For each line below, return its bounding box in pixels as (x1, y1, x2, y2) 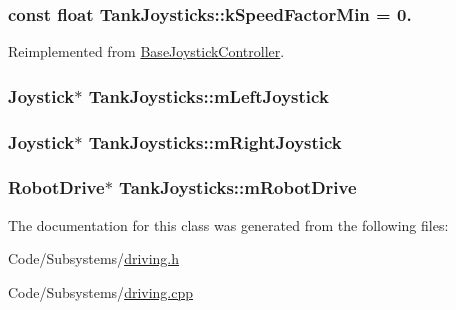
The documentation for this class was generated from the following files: (8, 214, 449, 235)
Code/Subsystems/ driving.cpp (8, 281, 194, 302)
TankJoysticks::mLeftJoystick (88, 83, 329, 108)
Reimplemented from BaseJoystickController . (8, 41, 285, 62)
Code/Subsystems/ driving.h (8, 248, 180, 269)
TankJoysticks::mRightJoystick (88, 129, 342, 154)
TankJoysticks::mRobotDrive (119, 175, 357, 200)
